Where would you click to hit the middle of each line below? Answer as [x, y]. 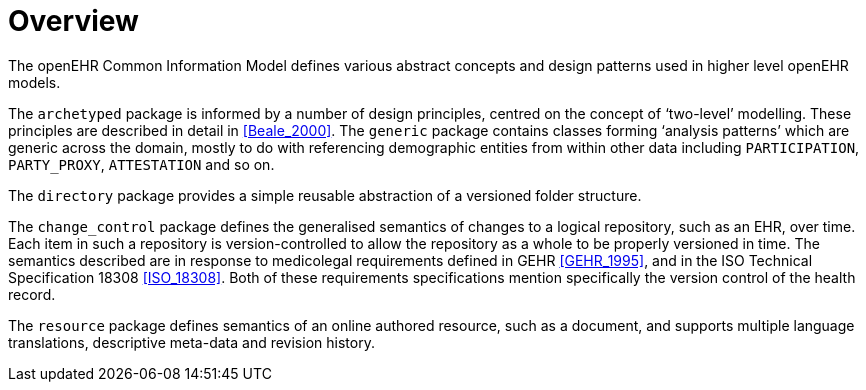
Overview [73, 21]
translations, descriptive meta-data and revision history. [191, 342]
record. [32, 294]
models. [34, 82]
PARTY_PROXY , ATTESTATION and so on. [141, 164]
